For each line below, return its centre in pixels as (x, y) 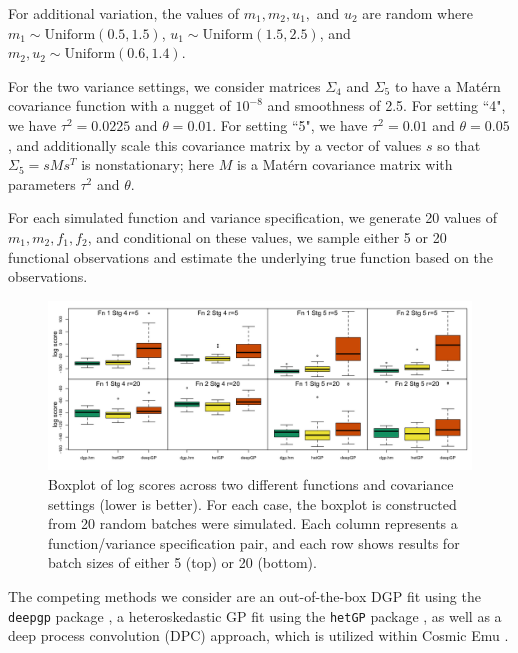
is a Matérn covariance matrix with (344, 164)
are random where (417, 13)
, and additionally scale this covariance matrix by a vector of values (215, 144)
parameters (42, 183)
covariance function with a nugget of (119, 105)
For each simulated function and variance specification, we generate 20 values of (252, 217)
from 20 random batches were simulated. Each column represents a (253, 523)
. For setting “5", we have (290, 124)
